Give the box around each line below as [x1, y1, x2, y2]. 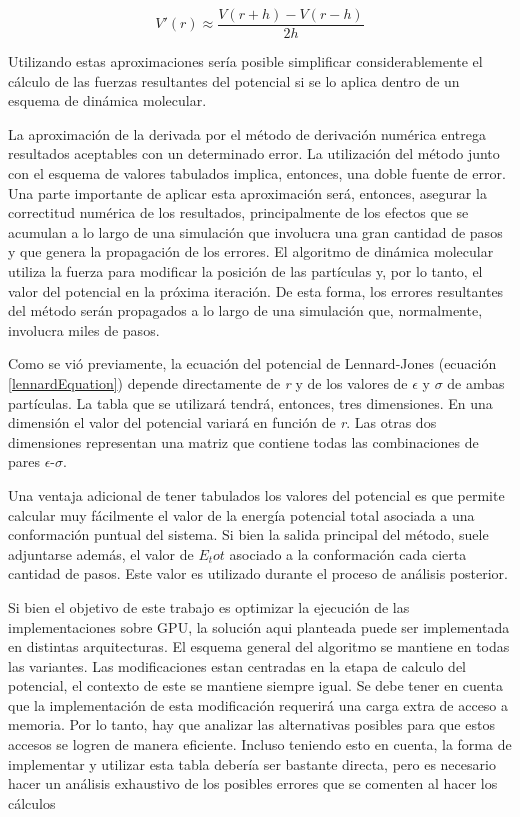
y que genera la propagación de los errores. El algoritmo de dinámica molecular [8, 241, 494, 262]
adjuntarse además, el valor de [8, 543, 194, 564]
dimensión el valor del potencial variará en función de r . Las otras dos [8, 412, 437, 433]
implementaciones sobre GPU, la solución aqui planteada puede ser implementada [8, 616, 510, 637]
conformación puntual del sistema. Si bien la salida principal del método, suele [8, 524, 489, 545]
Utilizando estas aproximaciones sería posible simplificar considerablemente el [8, 51, 483, 72]
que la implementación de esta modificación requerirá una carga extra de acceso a [8, 694, 509, 715]
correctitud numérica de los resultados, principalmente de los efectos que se [8, 202, 469, 223]
